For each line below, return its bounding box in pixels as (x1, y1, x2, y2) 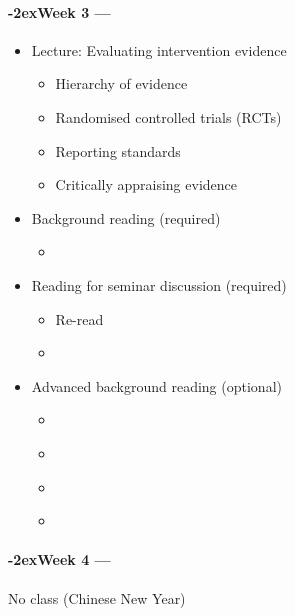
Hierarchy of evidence (55, 73, 188, 94)
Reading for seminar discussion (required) (31, 274, 287, 295)
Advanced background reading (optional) (31, 375, 282, 396)
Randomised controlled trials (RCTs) (55, 106, 282, 127)
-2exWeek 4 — (8, 549, 111, 570)
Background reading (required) (31, 207, 221, 228)
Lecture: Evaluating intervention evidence (31, 39, 287, 60)
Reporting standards (55, 140, 181, 161)
